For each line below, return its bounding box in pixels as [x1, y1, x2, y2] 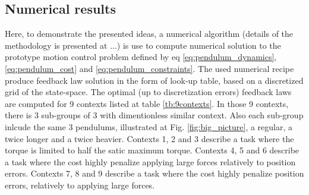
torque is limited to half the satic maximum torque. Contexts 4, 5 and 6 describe [5, 144, 299, 156]
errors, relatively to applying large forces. [5, 178, 155, 191]
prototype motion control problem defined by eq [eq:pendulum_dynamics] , [5, 51, 277, 63]
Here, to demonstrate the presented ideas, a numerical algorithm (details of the [5, 27, 294, 40]
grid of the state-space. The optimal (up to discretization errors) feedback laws [5, 86, 292, 98]
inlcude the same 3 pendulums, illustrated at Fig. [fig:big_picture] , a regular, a [5, 120, 293, 133]
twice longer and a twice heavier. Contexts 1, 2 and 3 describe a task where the [5, 132, 294, 144]
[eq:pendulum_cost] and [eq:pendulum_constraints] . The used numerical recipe [5, 62, 294, 74]
